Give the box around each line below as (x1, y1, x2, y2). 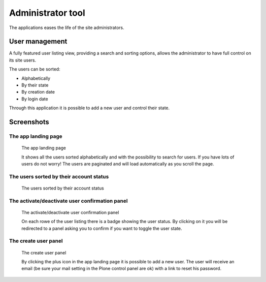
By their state (21, 82, 49, 88)
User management (9, 37, 67, 46)
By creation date (21, 89, 55, 95)
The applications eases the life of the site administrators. (9, 25, 124, 31)
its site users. (9, 57, 36, 63)
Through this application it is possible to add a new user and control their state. (9, 105, 170, 111)
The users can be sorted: (9, 66, 61, 72)
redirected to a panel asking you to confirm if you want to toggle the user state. (21, 225, 182, 231)
